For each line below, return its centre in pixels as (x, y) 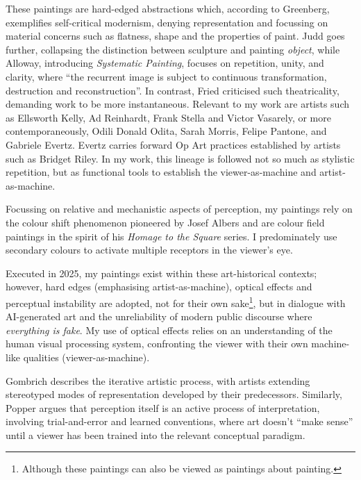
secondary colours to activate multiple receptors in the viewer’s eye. (149, 250)
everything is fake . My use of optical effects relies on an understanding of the (169, 330)
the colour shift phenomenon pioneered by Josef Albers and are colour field (165, 222)
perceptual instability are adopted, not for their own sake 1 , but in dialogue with (176, 301)
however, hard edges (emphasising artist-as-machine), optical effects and (159, 287)
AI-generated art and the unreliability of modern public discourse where (159, 316)
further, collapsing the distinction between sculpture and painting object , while (173, 49)
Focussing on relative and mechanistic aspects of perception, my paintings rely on (179, 209)
